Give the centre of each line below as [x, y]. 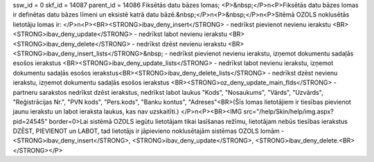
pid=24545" [30, 121]
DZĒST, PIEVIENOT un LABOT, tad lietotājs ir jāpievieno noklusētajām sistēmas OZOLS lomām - [149, 131]
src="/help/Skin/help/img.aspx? [288, 111]
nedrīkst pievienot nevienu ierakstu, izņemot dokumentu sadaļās [261, 53]
